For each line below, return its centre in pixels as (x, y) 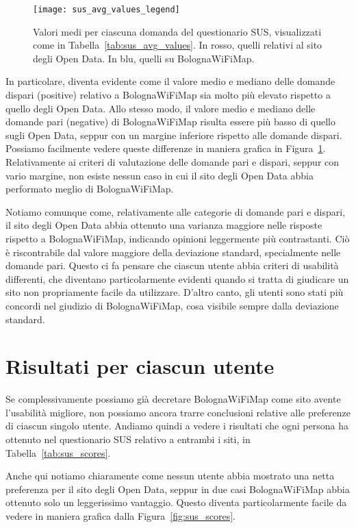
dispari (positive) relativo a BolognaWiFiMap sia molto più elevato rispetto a (168, 95)
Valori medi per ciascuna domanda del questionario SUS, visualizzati (177, 31)
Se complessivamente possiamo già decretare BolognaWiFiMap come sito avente (173, 399)
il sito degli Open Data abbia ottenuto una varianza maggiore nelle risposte (164, 225)
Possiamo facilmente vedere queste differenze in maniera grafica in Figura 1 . (166, 148)
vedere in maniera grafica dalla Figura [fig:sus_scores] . (120, 516)
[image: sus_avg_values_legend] (106, 10)
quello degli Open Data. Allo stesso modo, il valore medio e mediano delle (161, 108)
